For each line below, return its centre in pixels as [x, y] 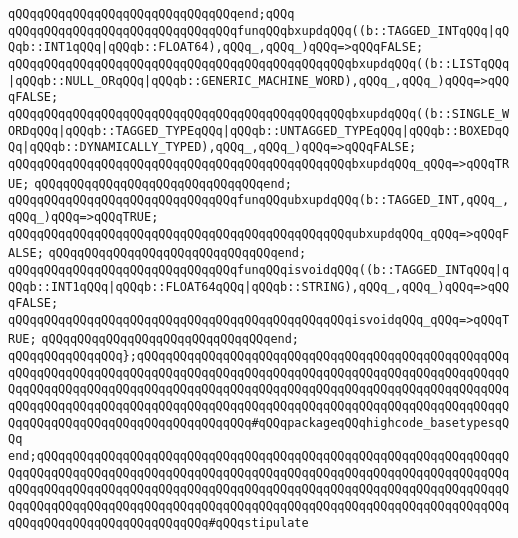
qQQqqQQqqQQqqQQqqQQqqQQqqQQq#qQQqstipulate [158, 522]
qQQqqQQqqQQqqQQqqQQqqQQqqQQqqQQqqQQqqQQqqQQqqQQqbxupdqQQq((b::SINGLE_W [259, 113]
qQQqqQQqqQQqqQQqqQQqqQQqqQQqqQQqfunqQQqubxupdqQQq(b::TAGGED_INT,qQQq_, [259, 200]
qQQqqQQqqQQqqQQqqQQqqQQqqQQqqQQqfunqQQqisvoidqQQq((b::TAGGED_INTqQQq [251, 269]
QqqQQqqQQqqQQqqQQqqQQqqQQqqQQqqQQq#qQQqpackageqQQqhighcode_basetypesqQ [259, 422]
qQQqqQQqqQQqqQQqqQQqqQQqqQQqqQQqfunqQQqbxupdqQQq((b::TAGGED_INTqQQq [248, 30]
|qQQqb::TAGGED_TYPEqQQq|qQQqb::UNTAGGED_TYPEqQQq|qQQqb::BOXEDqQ [284, 130]
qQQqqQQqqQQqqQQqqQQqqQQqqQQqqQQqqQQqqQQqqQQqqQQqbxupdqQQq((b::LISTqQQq [259, 63]
